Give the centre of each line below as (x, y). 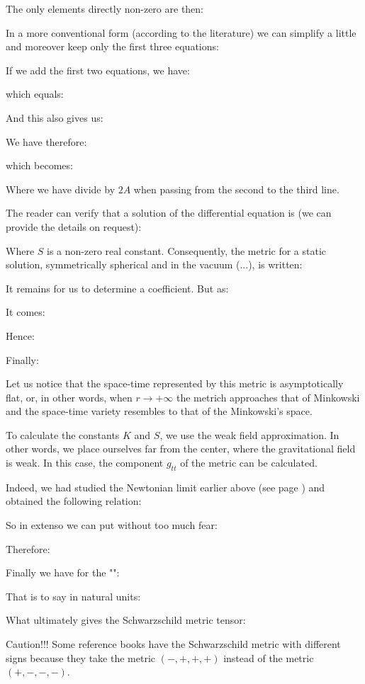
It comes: (26, 312)
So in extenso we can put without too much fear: (112, 525)
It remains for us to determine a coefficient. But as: (117, 288)
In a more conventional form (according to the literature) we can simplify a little (181, 32)
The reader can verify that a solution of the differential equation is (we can (169, 213)
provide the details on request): (74, 226)
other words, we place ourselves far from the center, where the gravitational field (181, 449)
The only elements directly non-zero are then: (105, 8)
